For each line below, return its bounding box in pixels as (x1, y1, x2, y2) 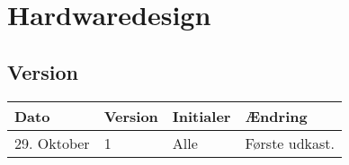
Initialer (172, 105, 231, 126)
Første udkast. (245, 132, 336, 153)
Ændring (245, 105, 308, 126)
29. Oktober (14, 132, 90, 153)
